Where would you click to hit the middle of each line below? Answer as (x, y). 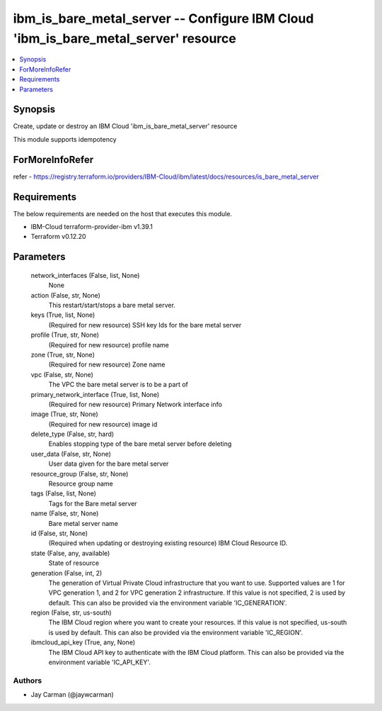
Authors (28, 681)
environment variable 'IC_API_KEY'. (100, 662)
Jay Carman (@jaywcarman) (73, 695)
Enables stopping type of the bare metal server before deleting (140, 444)
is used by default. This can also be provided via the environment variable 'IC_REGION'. (176, 632)
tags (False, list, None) (64, 493)
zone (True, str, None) (63, 354)
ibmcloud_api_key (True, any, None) (83, 642)
